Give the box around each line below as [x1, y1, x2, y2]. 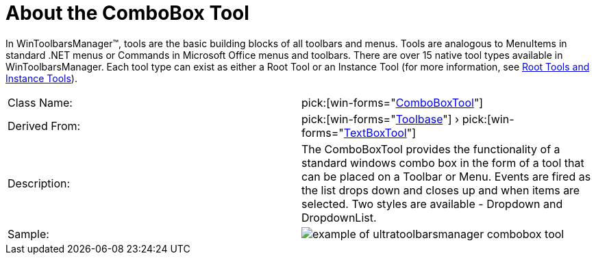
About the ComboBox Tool [5, 1, 249, 25]
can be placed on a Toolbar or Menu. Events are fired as [301, 169, 591, 183]
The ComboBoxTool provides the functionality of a [301, 142, 560, 156]
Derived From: [8, 118, 81, 133]
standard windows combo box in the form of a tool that [301, 155, 584, 170]
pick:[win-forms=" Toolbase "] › [301, 112, 460, 126]
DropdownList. [301, 210, 377, 224]
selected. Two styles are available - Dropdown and [301, 196, 563, 211]
